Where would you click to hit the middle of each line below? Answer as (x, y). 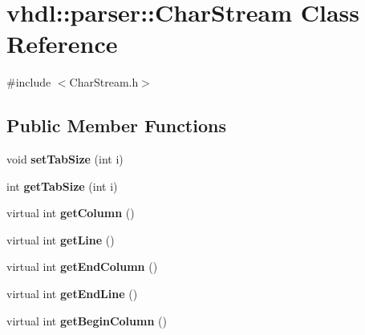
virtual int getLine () (61, 239)
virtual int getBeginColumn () (87, 320)
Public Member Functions (116, 125)
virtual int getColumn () (71, 213)
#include (29, 82)
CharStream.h (104, 82)
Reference (62, 44)
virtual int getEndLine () (72, 294)
